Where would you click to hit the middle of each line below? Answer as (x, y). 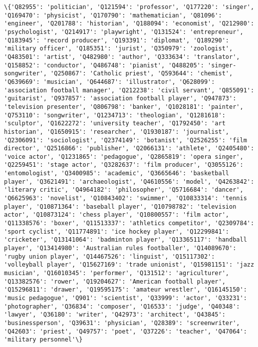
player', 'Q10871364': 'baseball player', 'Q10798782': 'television (120, 206)
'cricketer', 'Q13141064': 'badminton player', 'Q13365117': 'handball (126, 240)
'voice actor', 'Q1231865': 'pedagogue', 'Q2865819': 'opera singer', (124, 157)
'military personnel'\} (43, 340)
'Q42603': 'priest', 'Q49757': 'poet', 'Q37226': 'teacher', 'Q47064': (126, 331)
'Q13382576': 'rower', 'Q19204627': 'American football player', (115, 281)
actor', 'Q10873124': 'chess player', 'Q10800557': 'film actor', (117, 215)
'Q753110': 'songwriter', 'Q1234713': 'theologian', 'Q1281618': (115, 115)
